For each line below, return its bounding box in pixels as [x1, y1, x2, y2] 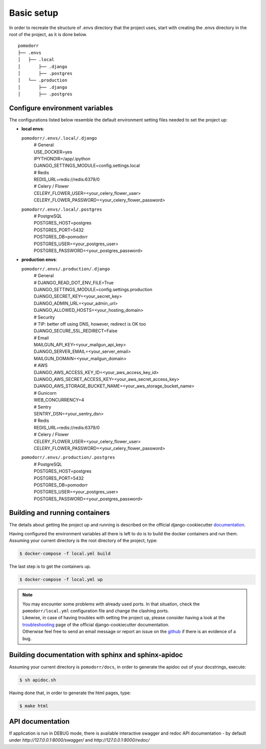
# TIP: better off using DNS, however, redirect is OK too [33, 321, 146, 327]
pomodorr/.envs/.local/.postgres [21, 206, 102, 212]
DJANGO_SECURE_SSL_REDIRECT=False [33, 328, 118, 334]
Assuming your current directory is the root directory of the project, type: [9, 538, 158, 544]
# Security [33, 314, 55, 320]
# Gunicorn [33, 390, 57, 396]
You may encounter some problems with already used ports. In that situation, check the [22, 601, 200, 607]
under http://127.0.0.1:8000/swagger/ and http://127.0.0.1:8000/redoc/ [9, 737, 150, 743]
